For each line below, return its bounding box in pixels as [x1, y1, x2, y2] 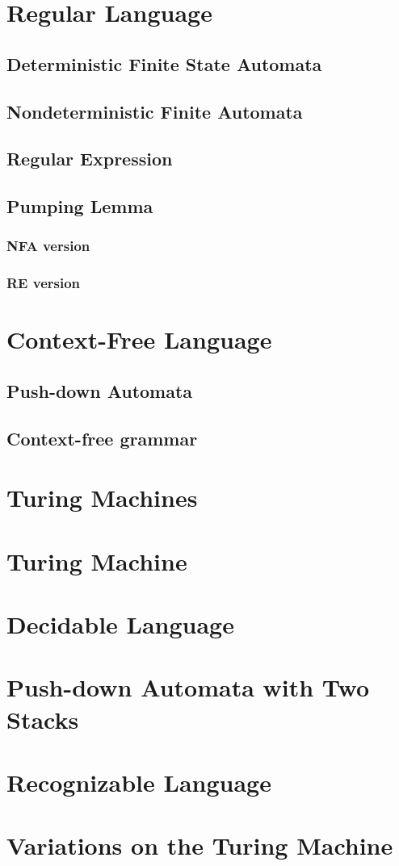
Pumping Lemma [6, 194, 153, 219]
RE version [6, 273, 81, 293]
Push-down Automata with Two [6, 671, 370, 704]
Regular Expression [6, 146, 173, 171]
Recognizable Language [6, 766, 271, 798]
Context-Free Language [6, 323, 272, 356]
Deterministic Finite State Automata [6, 51, 322, 76]
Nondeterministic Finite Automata [6, 98, 303, 123]
